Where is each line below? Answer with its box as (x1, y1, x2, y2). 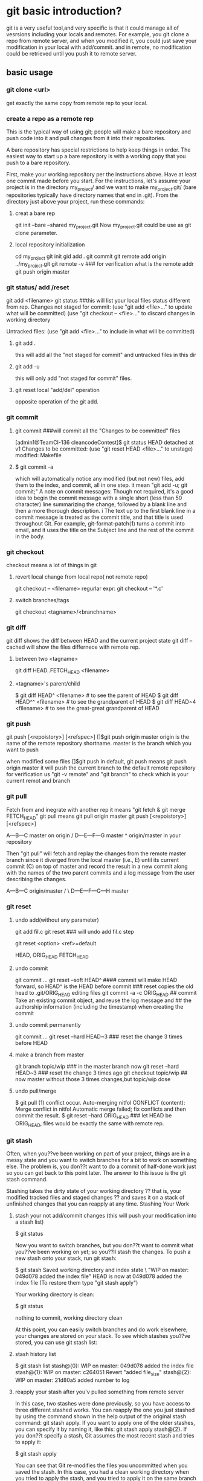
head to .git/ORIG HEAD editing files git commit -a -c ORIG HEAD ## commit (14, 989, 197, 998)
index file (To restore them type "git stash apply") (14, 1279, 138, 1287)
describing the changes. (6, 876, 67, 883)
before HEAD (14, 1039, 48, 1047)
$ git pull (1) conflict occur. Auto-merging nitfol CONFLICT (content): (14, 1099, 185, 1107)
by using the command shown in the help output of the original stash (14, 1413, 186, 1420)
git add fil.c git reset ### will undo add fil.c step (14, 928, 134, 935)
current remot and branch (6, 777, 71, 785)
